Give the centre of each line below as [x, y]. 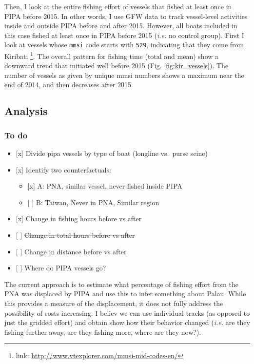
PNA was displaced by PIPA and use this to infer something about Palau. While [125, 294]
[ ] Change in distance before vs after [71, 251]
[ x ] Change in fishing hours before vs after [79, 219]
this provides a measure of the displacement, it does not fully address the [114, 303]
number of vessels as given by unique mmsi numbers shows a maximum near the [124, 75]
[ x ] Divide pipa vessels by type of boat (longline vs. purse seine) [112, 153]
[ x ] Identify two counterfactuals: [63, 169]
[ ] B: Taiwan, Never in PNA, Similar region [93, 202]
